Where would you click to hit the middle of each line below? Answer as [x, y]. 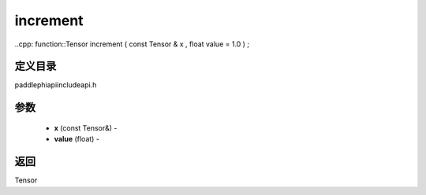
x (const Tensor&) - [86, 128]
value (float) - [77, 139]
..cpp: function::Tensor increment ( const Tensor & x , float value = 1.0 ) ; [132, 44]
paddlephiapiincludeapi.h [56, 85]
